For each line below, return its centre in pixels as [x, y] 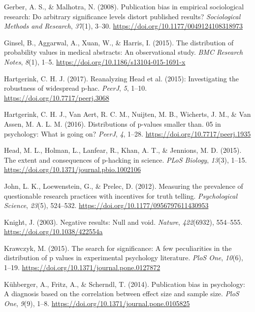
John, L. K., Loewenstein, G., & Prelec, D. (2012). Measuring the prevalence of [124, 186]
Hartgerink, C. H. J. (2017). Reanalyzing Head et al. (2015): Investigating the [121, 78]
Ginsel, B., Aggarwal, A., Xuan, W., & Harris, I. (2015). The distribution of [119, 42]
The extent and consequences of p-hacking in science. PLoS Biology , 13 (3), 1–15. [126, 159]
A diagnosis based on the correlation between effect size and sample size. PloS [122, 294]
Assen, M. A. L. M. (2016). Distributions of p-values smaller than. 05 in [112, 123]
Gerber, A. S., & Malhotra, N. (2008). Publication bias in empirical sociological [124, 6]
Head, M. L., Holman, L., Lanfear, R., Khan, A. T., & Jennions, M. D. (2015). [123, 150]
